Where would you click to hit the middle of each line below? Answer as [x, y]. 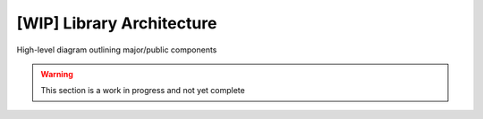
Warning [57, 74]
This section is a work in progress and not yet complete [143, 91]
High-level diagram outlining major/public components [117, 50]
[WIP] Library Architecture [117, 23]
